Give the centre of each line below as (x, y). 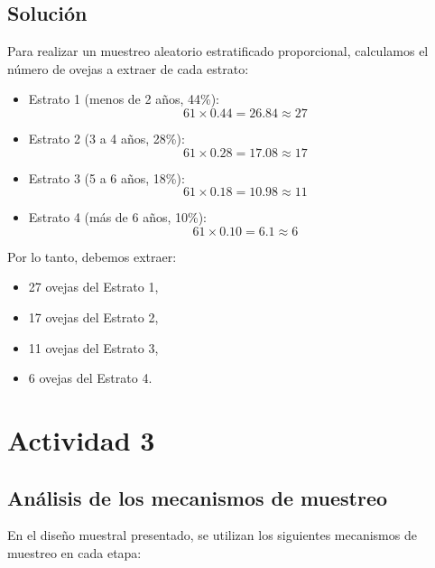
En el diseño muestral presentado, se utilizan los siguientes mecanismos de (212, 535)
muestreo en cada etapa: (74, 552)
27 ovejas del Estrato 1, (93, 287)
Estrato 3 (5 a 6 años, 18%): (106, 177)
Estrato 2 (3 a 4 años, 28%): (106, 138)
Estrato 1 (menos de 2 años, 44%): (124, 99)
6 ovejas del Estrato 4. (90, 378)
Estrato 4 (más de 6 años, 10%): (118, 217)
